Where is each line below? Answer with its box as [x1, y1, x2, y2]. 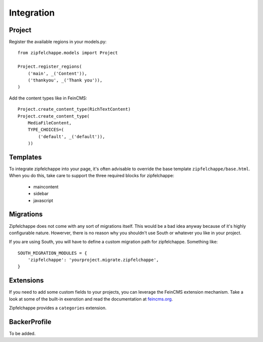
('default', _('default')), [38, 134, 105, 139]
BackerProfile [9, 318, 52, 326]
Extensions [9, 276, 44, 285]
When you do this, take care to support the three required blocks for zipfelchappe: [9, 173, 174, 179]
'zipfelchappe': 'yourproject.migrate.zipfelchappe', [27, 257, 159, 263]
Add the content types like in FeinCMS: [9, 95, 87, 101]
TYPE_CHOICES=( [27, 127, 64, 133]
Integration [9, 7, 55, 18]
